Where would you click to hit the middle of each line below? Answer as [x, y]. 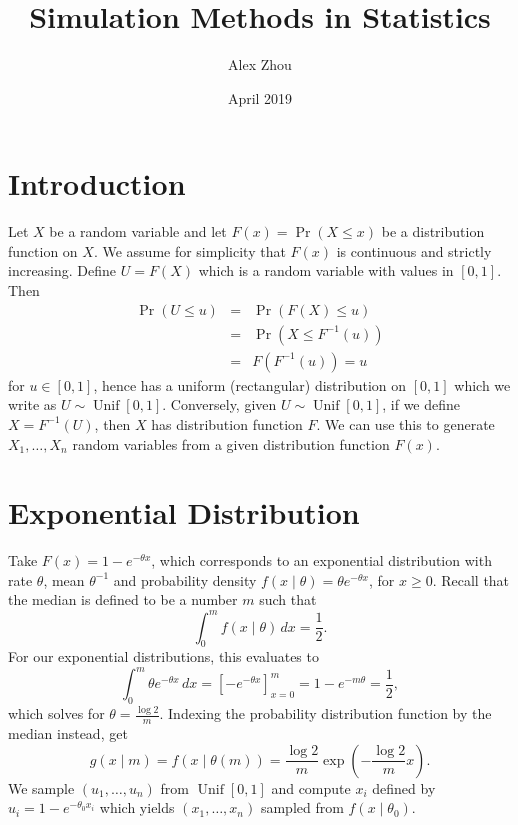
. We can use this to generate [405, 423]
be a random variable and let [138, 231]
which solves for [56, 713]
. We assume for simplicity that [189, 250]
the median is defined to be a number [123, 599]
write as [32, 404]
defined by [404, 787]
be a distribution [433, 231]
